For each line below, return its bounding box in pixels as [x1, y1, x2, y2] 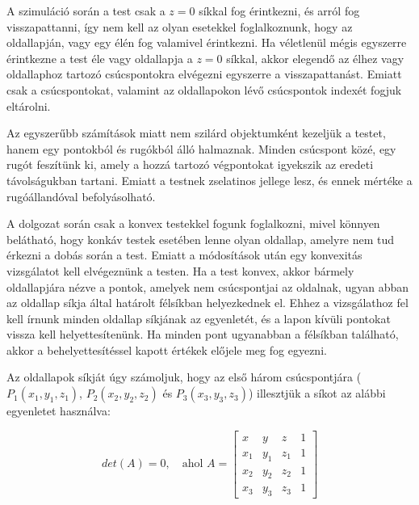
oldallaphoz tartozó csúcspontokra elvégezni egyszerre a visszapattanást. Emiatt [6, 65, 402, 82]
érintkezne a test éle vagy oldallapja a [6, 49, 193, 66]
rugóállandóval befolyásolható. [6, 187, 156, 204]
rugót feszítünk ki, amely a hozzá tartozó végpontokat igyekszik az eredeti [6, 156, 374, 173]
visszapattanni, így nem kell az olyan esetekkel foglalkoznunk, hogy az [6, 18, 353, 35]
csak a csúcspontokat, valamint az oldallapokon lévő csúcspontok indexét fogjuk [6, 81, 402, 98]
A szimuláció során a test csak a [6, 2, 166, 19]
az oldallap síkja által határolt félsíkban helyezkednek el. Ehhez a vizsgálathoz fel [6, 294, 409, 311]
